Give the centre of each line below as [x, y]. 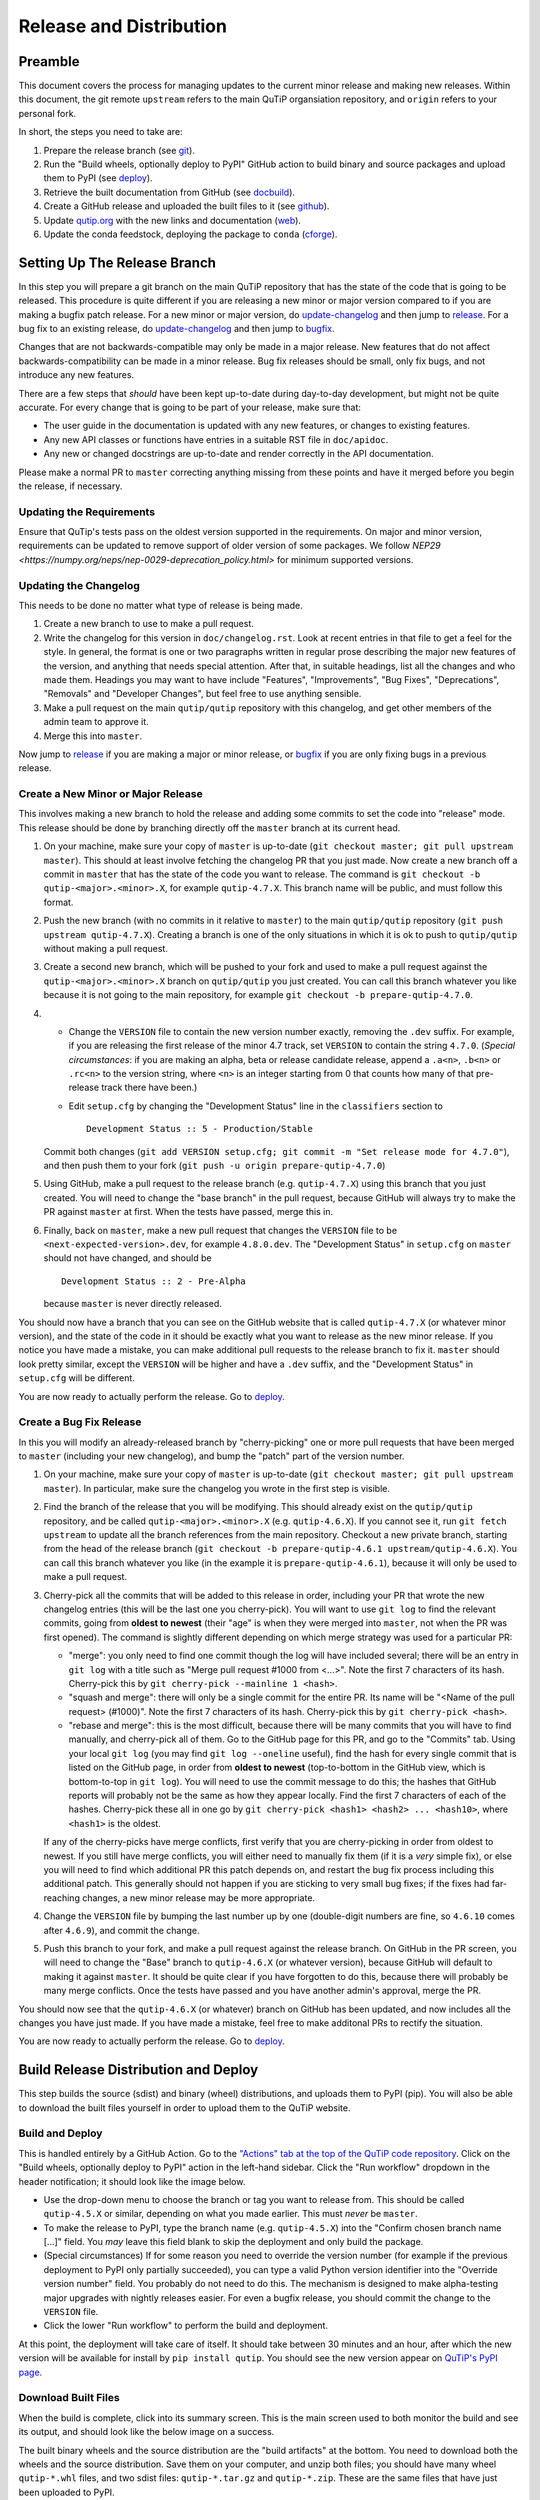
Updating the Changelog [79, 585]
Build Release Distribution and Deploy [138, 2070]
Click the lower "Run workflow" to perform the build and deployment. [186, 2326]
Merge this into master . [93, 736]
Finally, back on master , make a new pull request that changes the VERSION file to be [220, 1230]
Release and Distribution [122, 26]
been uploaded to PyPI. [66, 2492]
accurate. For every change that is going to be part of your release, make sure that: [190, 407]
